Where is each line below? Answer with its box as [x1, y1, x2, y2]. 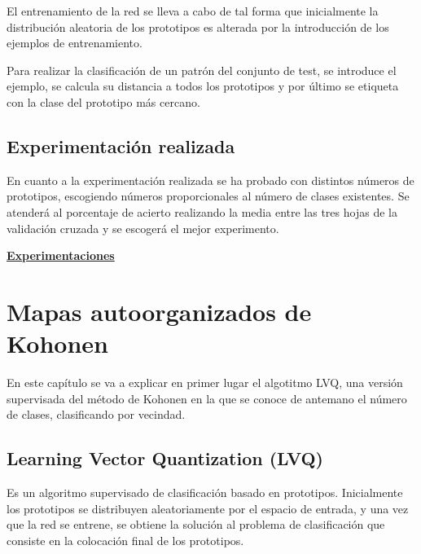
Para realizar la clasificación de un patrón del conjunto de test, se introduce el [7, 61, 397, 78]
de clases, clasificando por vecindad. [7, 406, 186, 423]
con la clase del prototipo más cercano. [7, 93, 200, 110]
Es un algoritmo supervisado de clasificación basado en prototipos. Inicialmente [7, 484, 403, 501]
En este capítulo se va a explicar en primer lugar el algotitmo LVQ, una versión [7, 374, 403, 391]
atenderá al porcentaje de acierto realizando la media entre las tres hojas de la [7, 203, 397, 220]
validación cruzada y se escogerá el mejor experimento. [7, 219, 279, 236]
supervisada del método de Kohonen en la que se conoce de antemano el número [7, 389, 407, 407]
